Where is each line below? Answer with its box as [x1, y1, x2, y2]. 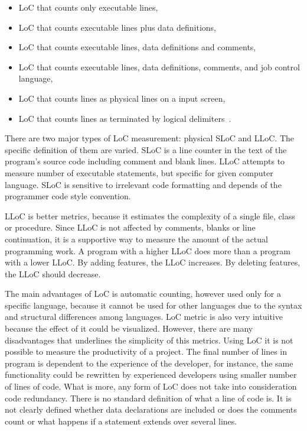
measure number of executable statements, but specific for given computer [5, 166, 273, 179]
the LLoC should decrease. [5, 267, 101, 280]
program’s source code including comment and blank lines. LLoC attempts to [5, 155, 285, 167]
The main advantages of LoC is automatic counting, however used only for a [5, 287, 281, 300]
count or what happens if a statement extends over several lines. [5, 414, 237, 427]
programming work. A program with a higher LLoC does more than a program [5, 244, 290, 257]
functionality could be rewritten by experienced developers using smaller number [5, 368, 297, 381]
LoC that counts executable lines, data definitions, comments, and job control [18, 60, 300, 73]
